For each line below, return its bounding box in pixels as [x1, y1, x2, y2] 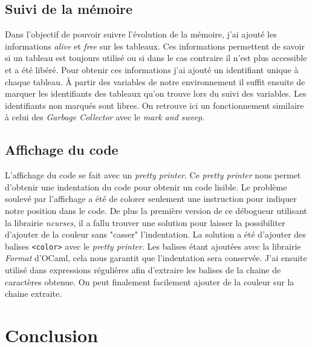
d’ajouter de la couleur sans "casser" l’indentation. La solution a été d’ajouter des [5, 228, 306, 241]
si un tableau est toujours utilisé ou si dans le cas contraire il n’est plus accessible [5, 51, 307, 64]
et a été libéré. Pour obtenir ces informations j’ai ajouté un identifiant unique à [5, 63, 299, 76]
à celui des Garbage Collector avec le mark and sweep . [5, 111, 205, 123]
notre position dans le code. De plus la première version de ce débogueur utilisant [5, 204, 307, 216]
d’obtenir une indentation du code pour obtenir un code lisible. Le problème [5, 180, 287, 193]
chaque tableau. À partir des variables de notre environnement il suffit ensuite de [5, 75, 305, 88]
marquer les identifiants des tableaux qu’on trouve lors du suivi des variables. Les [5, 87, 307, 100]
